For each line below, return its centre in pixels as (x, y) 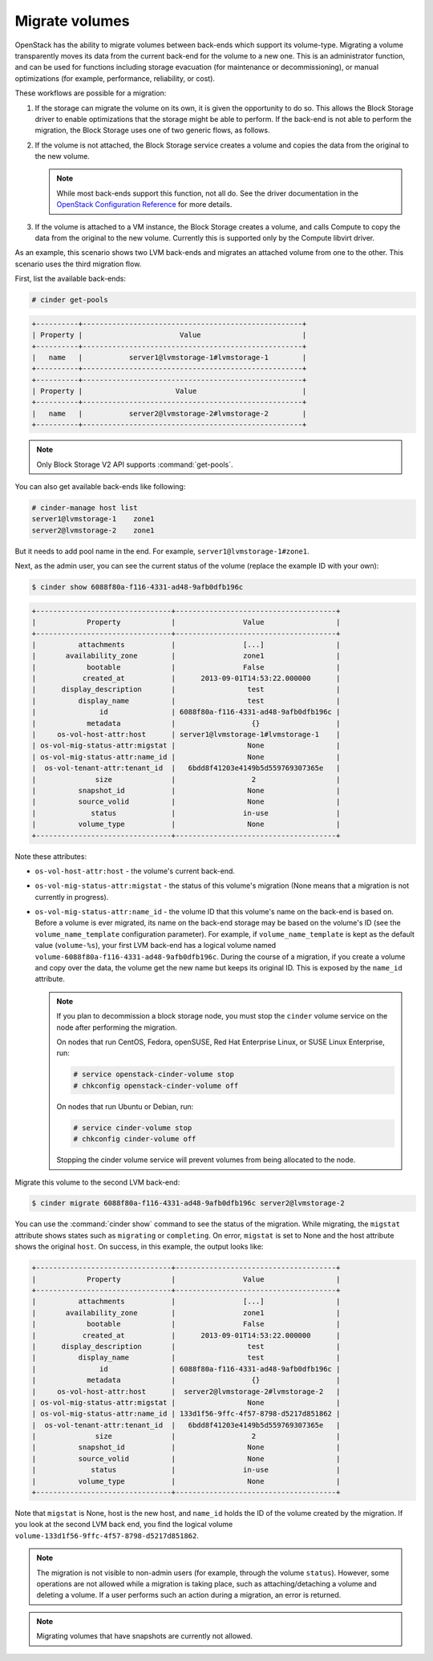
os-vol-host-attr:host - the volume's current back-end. (135, 871)
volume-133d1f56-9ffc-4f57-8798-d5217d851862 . (107, 1535)
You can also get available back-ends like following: (100, 487)
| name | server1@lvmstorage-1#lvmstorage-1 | (169, 357)
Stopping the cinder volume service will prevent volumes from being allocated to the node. (206, 1160)
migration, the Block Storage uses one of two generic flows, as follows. (152, 130)
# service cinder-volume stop (133, 1128)
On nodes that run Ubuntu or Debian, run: (125, 1106)
